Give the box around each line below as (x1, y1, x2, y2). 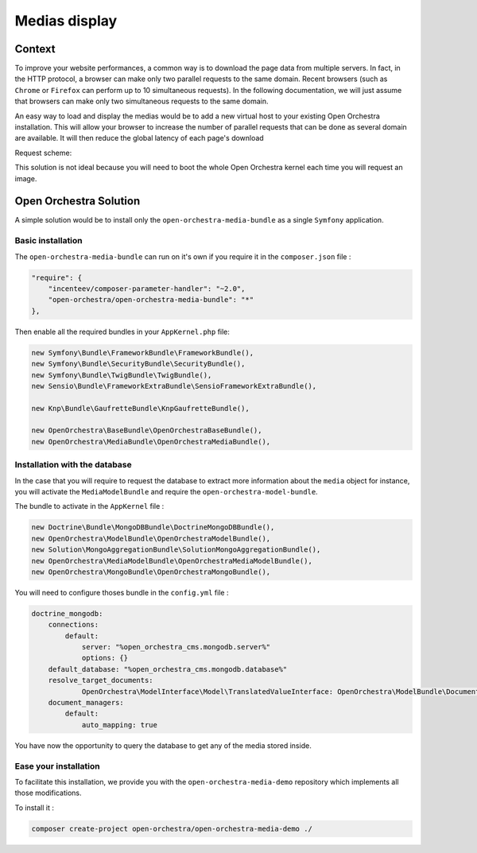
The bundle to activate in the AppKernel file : (14, 502, 165, 511)
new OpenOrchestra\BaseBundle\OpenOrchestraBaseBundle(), (31, 426, 262, 435)
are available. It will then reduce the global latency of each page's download (14, 134, 264, 143)
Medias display (14, 12, 118, 29)
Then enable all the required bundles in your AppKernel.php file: (14, 327, 231, 336)
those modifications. (14, 788, 82, 798)
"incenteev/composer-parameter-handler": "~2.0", (48, 285, 246, 293)
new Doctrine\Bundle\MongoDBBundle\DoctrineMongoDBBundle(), (31, 523, 275, 532)
